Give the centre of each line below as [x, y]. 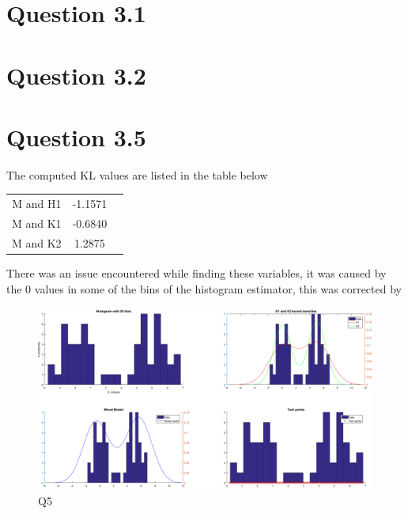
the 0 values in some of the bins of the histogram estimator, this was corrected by [204, 288]
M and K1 [37, 223]
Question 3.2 [76, 75]
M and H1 [37, 204]
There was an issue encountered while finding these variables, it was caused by [196, 273]
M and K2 [37, 242]
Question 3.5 [76, 136]
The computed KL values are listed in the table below [137, 174]
